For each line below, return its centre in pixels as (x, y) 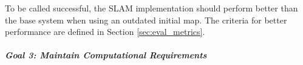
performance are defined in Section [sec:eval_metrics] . (105, 32)
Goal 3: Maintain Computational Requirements (106, 55)
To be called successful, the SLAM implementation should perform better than (151, 8)
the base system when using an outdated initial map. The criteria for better (146, 20)
